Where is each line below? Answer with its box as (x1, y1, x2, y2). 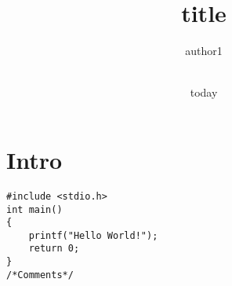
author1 (185, 42, 223, 59)
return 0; (28, 243, 80, 255)
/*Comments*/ (6, 269, 74, 280)
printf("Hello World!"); (28, 229, 158, 241)
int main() (6, 203, 63, 215)
